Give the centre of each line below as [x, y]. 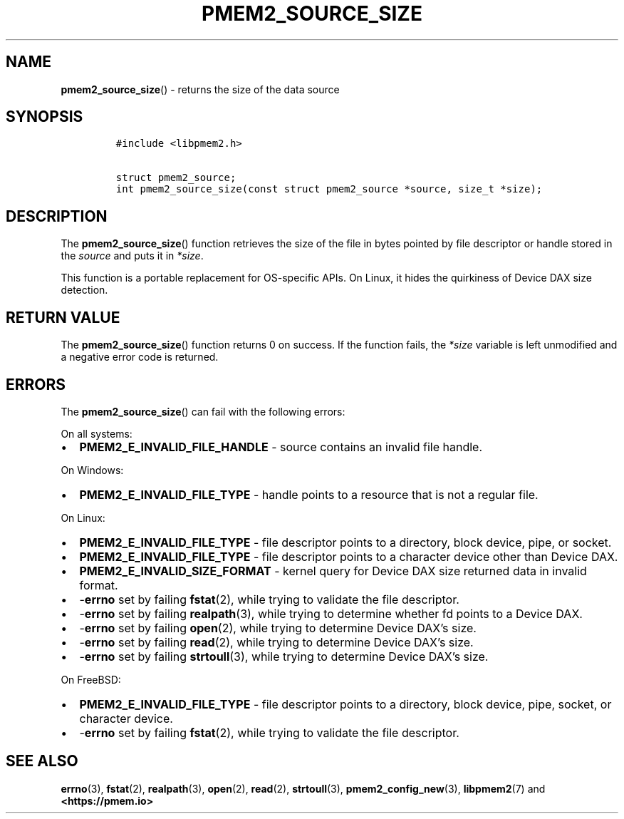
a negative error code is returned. [140, 357]
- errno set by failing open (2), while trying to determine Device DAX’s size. [278, 628]
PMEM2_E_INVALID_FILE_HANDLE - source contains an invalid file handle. [281, 447]
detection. [84, 290]
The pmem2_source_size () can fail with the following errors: [203, 411]
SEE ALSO [42, 761]
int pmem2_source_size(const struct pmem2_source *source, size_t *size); [329, 189]
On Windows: [92, 470]
